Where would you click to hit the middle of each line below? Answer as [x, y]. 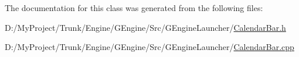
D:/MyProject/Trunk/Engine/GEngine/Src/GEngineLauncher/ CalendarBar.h [145, 27]
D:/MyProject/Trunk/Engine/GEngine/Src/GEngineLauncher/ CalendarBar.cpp [149, 47]
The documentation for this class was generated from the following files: [134, 8]
